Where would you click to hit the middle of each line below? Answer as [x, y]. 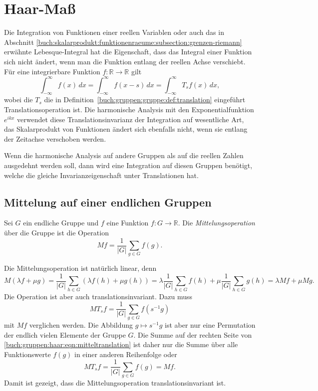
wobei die [18, 99]
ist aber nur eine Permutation [210, 325]
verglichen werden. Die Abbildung [81, 325]
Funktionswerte [27, 354]
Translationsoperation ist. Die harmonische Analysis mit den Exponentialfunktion [129, 109]
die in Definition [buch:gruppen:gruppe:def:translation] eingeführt [145, 99]
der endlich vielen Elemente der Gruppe [65, 334]
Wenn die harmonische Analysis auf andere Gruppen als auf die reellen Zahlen [124, 155]
